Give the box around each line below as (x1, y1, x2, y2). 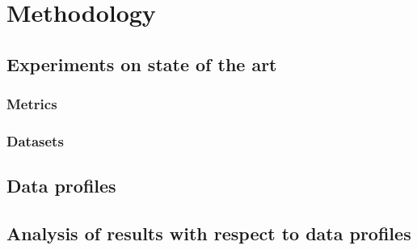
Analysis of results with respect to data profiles (6, 221, 411, 246)
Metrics (6, 94, 57, 114)
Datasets (6, 130, 64, 150)
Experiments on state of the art (6, 51, 277, 76)
